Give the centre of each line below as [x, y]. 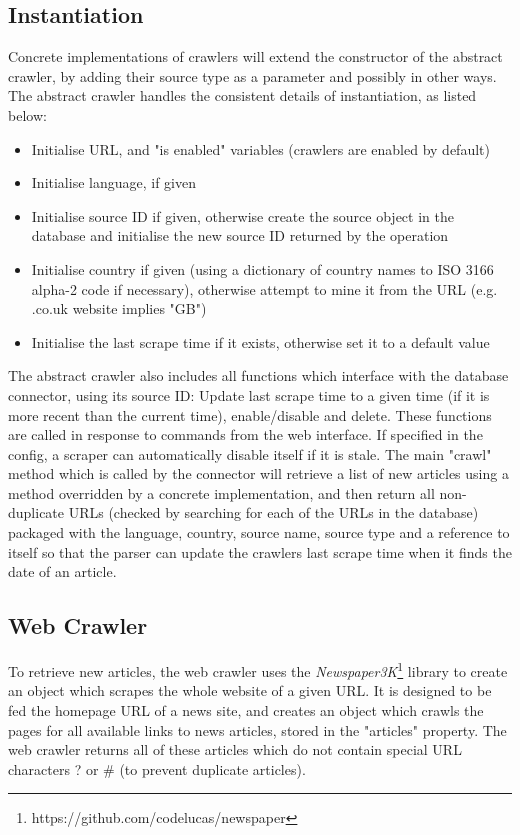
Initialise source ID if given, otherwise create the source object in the [242, 215]
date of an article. [62, 571]
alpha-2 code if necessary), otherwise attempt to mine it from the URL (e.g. [264, 288]
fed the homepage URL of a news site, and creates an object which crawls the [246, 709]
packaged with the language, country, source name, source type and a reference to [259, 532]
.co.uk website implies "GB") [119, 308]
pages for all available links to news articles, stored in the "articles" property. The [257, 729]
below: [27, 114]
